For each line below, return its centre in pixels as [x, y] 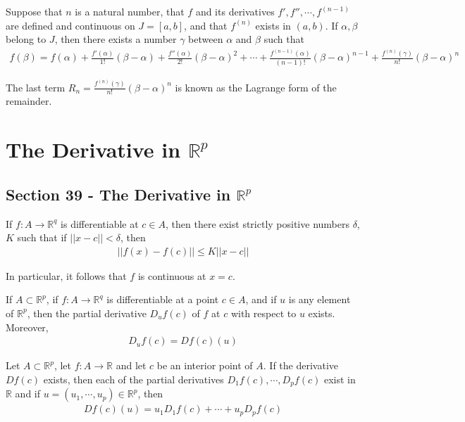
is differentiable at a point [163, 299]
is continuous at [172, 275]
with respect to [263, 313]
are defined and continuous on [70, 25]
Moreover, [27, 327]
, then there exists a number [116, 39]
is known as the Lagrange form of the [256, 87]
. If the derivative [301, 365]
